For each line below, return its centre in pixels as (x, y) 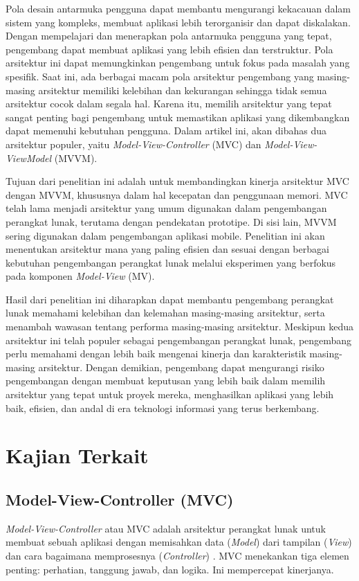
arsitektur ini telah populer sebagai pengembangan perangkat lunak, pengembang (179, 340)
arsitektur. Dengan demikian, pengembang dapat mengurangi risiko (181, 367)
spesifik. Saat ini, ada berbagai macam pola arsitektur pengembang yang (160, 76)
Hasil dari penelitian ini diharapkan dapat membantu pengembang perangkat (170, 299)
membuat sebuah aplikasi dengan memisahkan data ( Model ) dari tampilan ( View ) (179, 542)
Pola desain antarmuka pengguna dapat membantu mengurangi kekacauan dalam (178, 8)
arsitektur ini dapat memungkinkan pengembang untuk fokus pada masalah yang (178, 63)
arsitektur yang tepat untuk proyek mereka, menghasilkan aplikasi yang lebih (170, 394)
